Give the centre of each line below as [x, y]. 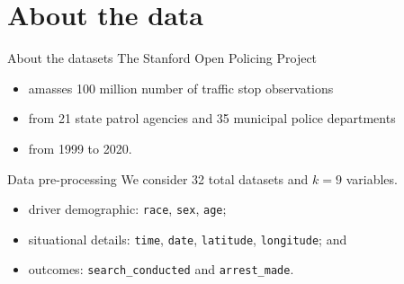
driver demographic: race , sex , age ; [127, 209]
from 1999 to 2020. [80, 148]
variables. [372, 178]
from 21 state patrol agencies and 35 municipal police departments [212, 118]
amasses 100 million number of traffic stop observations [181, 88]
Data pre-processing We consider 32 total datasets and [158, 178]
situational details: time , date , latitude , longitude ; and [188, 239]
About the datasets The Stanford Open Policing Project [162, 58]
